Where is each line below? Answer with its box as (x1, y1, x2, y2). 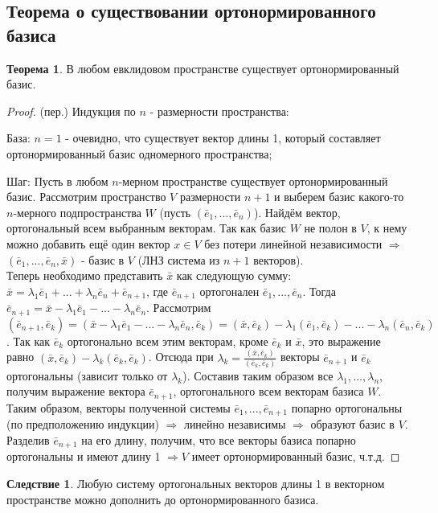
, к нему (366, 220, 407, 236)
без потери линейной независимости (204, 235, 383, 252)
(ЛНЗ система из (137, 251, 220, 268)
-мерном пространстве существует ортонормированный (118, 172, 388, 189)
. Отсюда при (148, 348, 214, 365)
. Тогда (302, 282, 336, 299)
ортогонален (199, 282, 260, 299)
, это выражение (301, 332, 381, 349)
